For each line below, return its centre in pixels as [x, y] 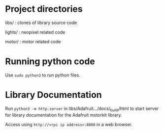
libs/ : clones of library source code [41, 23]
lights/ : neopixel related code [35, 32]
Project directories [44, 9]
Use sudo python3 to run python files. [43, 75]
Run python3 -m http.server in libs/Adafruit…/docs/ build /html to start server [82, 109]
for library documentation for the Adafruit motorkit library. [64, 115]
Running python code [50, 62]
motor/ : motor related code [33, 41]
